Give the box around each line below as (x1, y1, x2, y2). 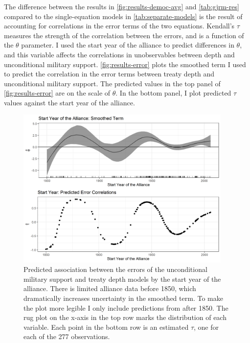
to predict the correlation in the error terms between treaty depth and (4, 69, 215, 79)
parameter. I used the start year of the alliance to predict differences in (21, 40, 234, 50)
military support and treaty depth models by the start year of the (23, 273, 221, 284)
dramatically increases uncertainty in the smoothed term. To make (23, 293, 223, 303)
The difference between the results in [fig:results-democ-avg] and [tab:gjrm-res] (4, 1, 239, 11)
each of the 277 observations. (23, 331, 110, 342)
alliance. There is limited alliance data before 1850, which (23, 283, 196, 294)
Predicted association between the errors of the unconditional (23, 264, 207, 274)
